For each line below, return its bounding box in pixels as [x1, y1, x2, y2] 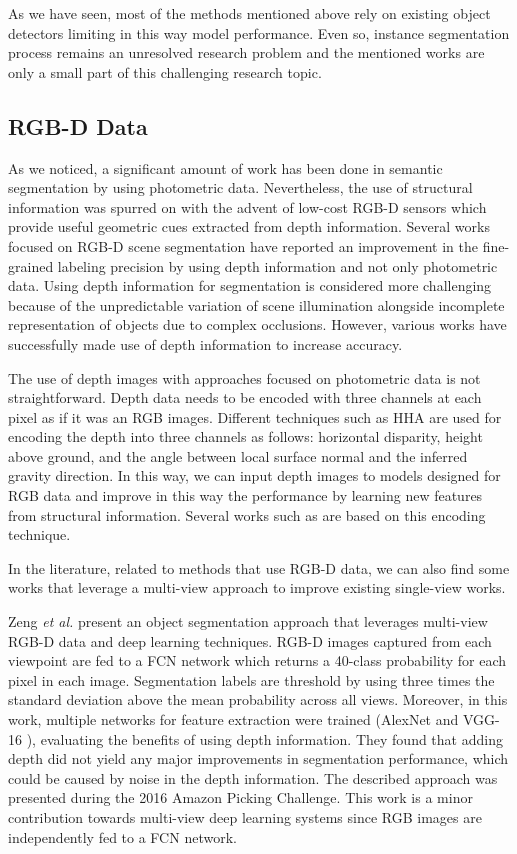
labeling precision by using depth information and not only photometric [57, 255, 498, 276]
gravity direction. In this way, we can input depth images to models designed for [8, 465, 501, 486]
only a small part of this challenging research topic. [8, 61, 322, 82]
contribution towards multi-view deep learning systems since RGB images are [8, 806, 482, 827]
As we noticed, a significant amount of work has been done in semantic [8, 157, 443, 178]
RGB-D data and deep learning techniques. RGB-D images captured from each [8, 630, 492, 651]
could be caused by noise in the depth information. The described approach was [8, 767, 498, 788]
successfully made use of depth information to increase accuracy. [8, 333, 403, 354]
